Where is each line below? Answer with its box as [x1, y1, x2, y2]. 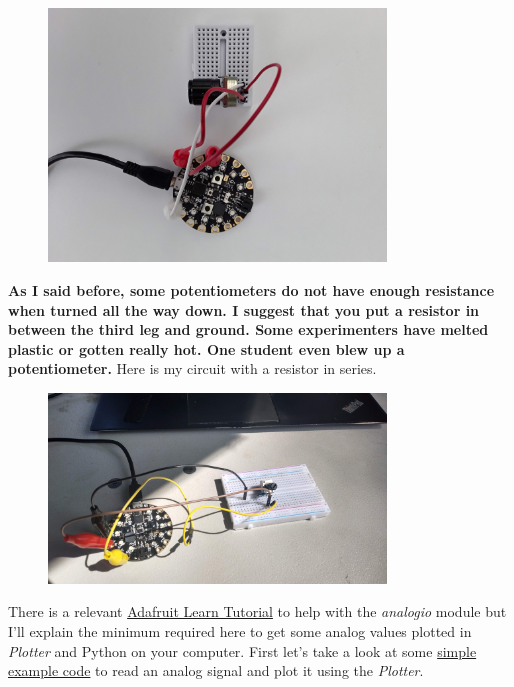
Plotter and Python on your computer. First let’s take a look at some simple [8, 640, 477, 661]
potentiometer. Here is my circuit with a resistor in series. [8, 358, 377, 379]
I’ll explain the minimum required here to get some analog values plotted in [8, 620, 472, 641]
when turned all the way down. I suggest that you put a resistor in [8, 299, 480, 320]
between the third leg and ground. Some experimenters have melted [8, 319, 489, 340]
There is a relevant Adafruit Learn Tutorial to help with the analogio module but [8, 601, 507, 622]
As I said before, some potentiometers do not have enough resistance [8, 279, 495, 300]
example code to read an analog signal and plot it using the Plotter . [8, 660, 424, 681]
